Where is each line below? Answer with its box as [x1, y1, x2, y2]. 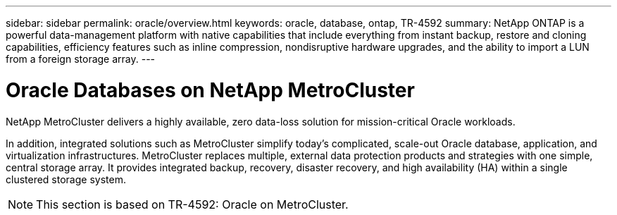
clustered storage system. [6, 173, 126, 185]
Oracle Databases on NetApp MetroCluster [6, 78, 415, 102]
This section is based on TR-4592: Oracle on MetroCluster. [36, 197, 349, 211]
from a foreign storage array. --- [6, 53, 156, 65]
